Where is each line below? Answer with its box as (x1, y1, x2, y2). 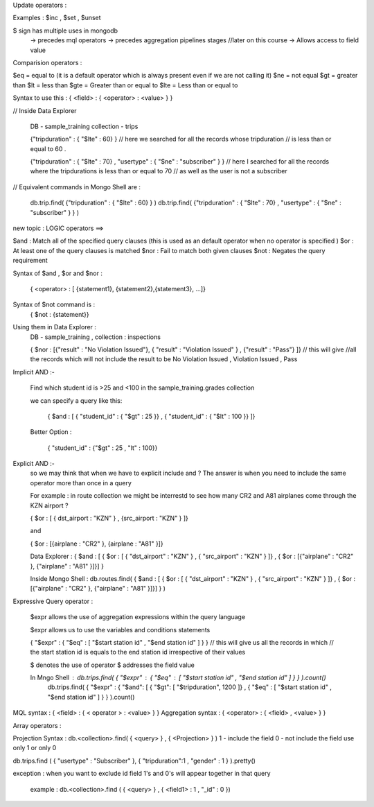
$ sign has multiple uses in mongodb (12, 26, 118, 35)
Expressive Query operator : (12, 597, 93, 605)
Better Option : (30, 428, 72, 436)
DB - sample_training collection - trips (30, 122, 139, 130)
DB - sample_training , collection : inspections (30, 333, 161, 341)
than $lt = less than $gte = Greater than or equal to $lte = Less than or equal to (12, 80, 238, 89)
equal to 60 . (30, 144, 66, 153)
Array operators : (12, 721, 62, 729)
